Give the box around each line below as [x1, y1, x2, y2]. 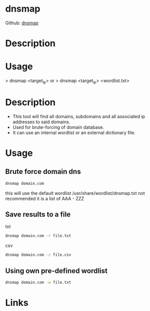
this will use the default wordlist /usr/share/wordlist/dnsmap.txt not [5, 190, 145, 196]
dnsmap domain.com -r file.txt [5, 233, 71, 238]
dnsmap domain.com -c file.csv [5, 252, 71, 258]
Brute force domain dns [5, 167, 81, 176]
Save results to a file [5, 210, 71, 219]
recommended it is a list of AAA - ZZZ [5, 195, 85, 201]
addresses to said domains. [12, 119, 70, 125]
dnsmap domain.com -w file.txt [5, 280, 71, 285]
